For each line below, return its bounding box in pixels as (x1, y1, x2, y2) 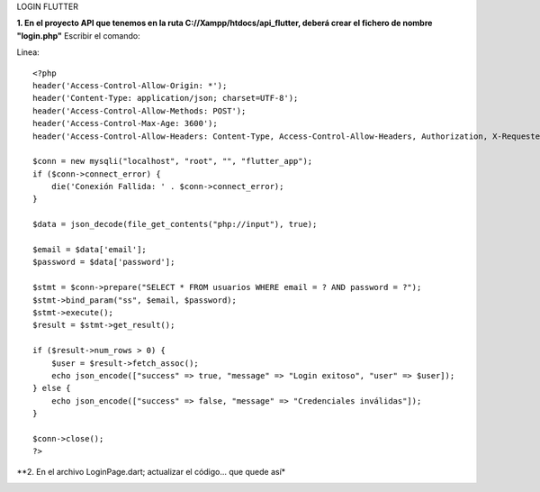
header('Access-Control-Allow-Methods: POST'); (32, 105, 247, 116)
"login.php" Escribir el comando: (16, 30, 140, 41)
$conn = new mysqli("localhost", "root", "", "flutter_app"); (32, 156, 313, 167)
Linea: (16, 47, 40, 58)
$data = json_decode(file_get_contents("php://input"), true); (32, 219, 318, 230)
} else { (32, 383, 71, 394)
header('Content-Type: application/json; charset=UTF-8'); (32, 93, 299, 104)
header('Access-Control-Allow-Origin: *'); (32, 80, 228, 90)
